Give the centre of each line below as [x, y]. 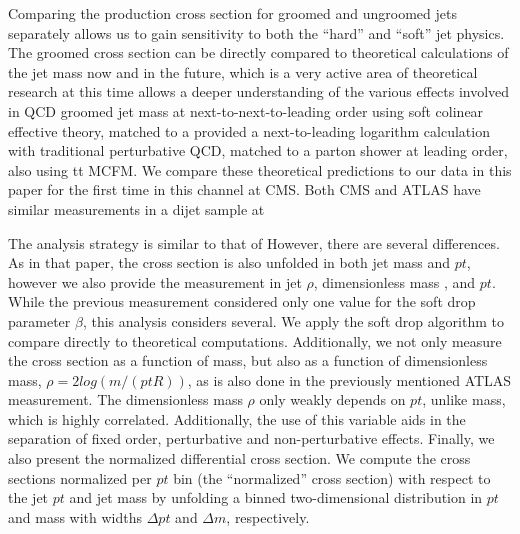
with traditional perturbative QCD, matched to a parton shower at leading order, [258, 150]
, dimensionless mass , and [394, 281]
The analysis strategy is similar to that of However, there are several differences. [254, 242]
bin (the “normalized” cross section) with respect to [332, 477]
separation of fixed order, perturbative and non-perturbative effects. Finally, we [251, 438]
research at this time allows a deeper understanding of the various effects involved [259, 91]
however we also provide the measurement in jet [155, 281]
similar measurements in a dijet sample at [136, 208]
